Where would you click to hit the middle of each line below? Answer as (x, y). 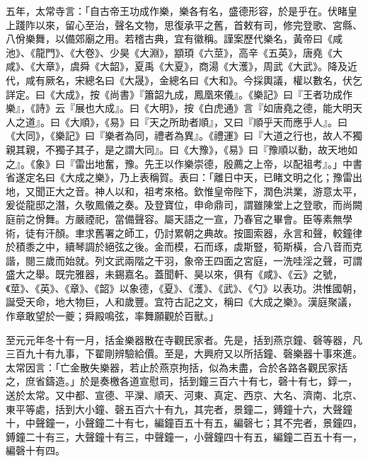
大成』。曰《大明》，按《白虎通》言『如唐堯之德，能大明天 (228, 108)
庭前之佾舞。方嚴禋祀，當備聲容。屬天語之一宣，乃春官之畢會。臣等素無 (174, 218)
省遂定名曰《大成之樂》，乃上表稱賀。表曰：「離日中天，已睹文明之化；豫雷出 (184, 177)
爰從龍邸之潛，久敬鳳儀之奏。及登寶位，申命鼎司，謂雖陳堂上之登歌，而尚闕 (184, 205)
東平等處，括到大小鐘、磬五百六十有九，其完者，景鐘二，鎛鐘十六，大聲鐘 (179, 409)
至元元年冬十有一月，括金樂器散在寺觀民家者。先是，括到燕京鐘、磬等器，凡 (184, 339)
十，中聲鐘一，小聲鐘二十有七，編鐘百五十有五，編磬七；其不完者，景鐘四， (184, 423)
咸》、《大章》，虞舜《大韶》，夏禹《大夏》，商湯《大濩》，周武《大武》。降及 (177, 66)
